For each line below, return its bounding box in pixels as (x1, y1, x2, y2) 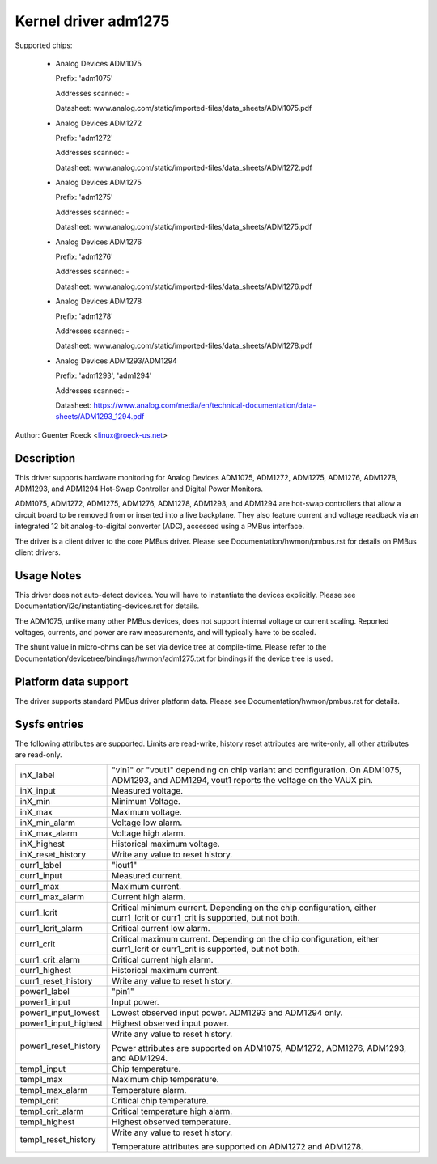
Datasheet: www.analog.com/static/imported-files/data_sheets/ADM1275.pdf (55, 222, 312, 232)
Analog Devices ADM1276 (55, 237, 142, 247)
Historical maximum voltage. (112, 838, 220, 849)
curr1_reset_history (19, 976, 93, 987)
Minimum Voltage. (112, 796, 181, 807)
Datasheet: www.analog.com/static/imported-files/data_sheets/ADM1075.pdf (55, 104, 312, 113)
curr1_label (19, 860, 62, 871)
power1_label (19, 986, 70, 997)
